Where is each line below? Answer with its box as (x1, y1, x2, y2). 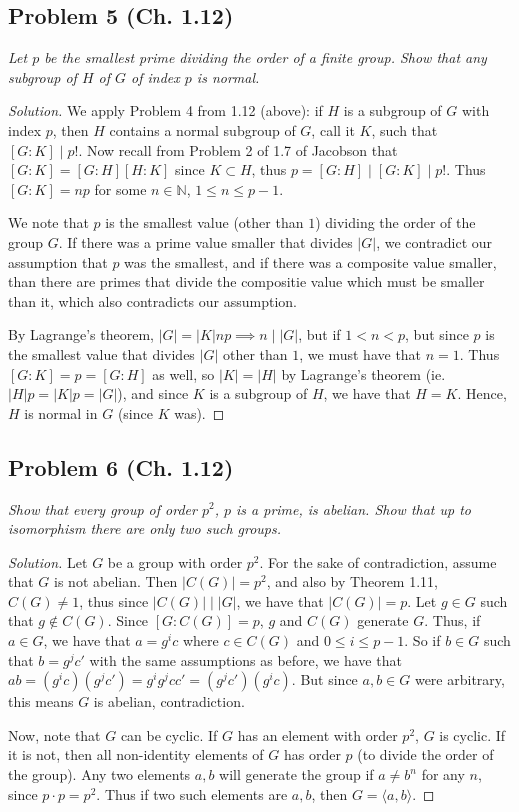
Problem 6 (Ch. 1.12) (8, 451, 234, 482)
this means (8, 691, 74, 712)
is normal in (24, 402, 98, 423)
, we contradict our (376, 231, 493, 252)
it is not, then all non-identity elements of (8, 744, 264, 765)
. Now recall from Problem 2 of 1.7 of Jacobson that (78, 139, 398, 160)
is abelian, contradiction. (93, 691, 245, 712)
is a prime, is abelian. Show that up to (236, 498, 471, 519)
